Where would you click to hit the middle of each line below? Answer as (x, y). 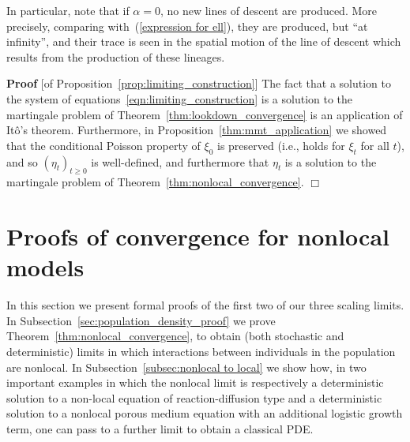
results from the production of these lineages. (116, 56)
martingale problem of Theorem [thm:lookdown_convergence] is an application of (205, 114)
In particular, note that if (68, 10)
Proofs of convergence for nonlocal (198, 236)
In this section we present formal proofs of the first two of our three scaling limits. (205, 305)
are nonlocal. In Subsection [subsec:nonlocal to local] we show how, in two (186, 367)
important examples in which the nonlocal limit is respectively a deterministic (195, 382)
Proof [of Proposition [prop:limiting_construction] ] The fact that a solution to (199, 83)
